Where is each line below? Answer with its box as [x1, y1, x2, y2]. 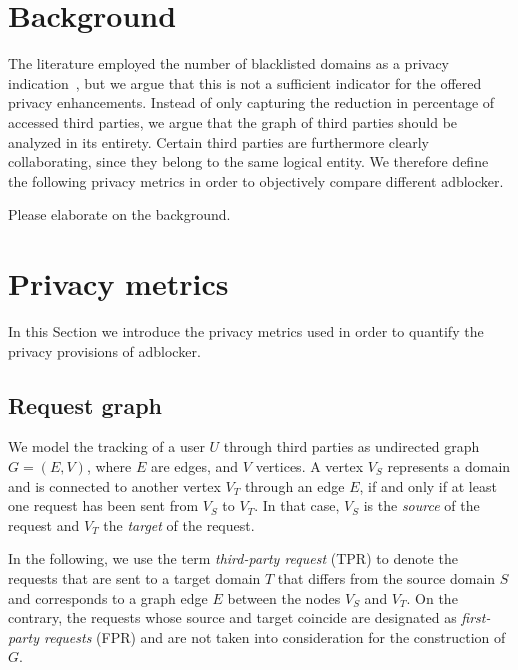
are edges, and [150, 455, 239, 476]
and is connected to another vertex [8, 475, 221, 496]
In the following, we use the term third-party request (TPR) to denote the [8, 548, 458, 569]
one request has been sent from [8, 495, 199, 516]
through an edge [244, 475, 345, 496]
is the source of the [363, 495, 480, 516]
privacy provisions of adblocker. [8, 340, 201, 361]
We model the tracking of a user [8, 436, 205, 457]
